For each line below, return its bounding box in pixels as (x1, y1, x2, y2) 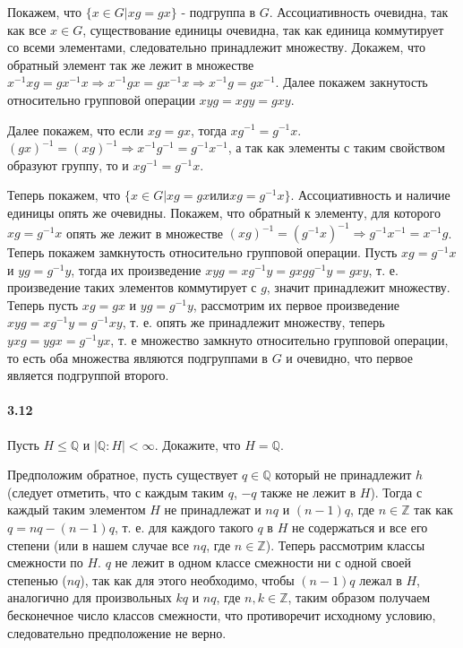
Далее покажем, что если (7, 120, 144, 139)
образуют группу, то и (7, 155, 129, 174)
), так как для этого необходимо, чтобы (80, 570, 295, 589)
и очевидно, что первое (286, 348, 413, 367)
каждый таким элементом (7, 500, 146, 519)
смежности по (7, 553, 83, 572)
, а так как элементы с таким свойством (227, 138, 445, 157)
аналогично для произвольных (7, 588, 172, 607)
